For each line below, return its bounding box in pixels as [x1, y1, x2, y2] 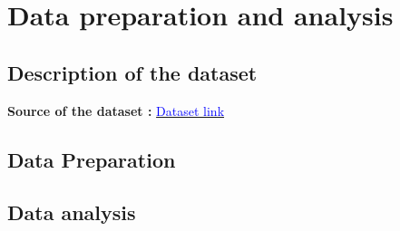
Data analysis [7, 198, 136, 226]
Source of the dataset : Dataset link [7, 101, 225, 120]
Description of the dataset [7, 58, 258, 86]
